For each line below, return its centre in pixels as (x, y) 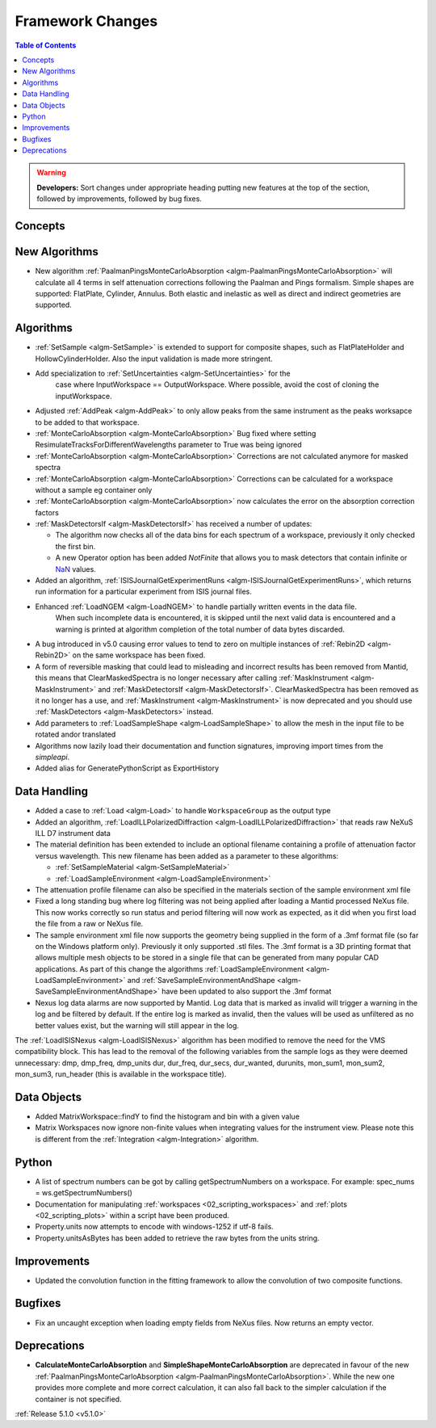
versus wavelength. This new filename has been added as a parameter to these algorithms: (187, 855)
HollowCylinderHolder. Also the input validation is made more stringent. (154, 359)
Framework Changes (86, 21)
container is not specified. (78, 1399)
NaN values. (75, 569)
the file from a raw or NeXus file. (89, 924)
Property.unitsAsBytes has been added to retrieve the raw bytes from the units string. (177, 1238)
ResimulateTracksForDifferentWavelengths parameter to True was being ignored (168, 445)
